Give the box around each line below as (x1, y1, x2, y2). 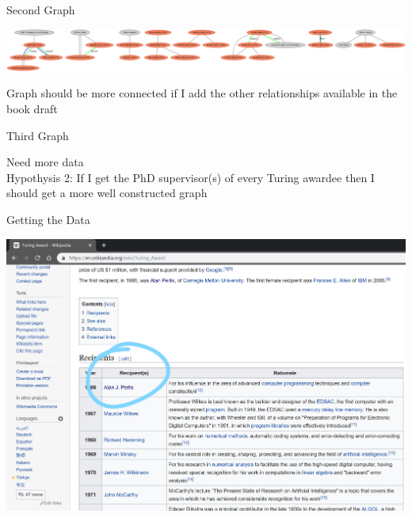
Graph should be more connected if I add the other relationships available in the (6, 85, 398, 101)
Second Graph (6, 2, 75, 17)
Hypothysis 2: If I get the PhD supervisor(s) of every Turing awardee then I (6, 169, 375, 185)
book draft (6, 100, 58, 116)
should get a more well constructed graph (6, 184, 208, 201)
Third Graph (6, 127, 69, 143)
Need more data (6, 154, 84, 170)
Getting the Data (6, 211, 90, 227)
